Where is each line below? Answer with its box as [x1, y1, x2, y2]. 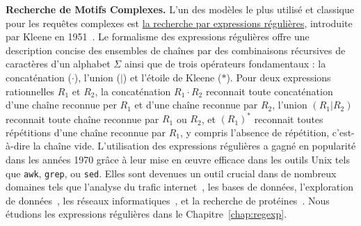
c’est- [332, 124, 355, 139]
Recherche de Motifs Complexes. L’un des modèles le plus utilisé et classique [6, 2, 354, 16]
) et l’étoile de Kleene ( [122, 70, 222, 84]
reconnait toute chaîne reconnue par [6, 111, 159, 126]
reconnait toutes [254, 111, 323, 126]
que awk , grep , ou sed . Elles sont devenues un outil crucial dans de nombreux [6, 166, 337, 180]
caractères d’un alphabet [6, 56, 111, 71]
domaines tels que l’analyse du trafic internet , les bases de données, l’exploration [6, 179, 353, 194]
